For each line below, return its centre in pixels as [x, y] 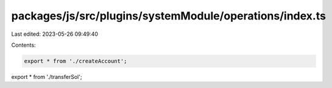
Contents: [23, 45]
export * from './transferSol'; [47, 76]
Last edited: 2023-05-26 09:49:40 [55, 34]
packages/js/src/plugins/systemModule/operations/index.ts [168, 16]
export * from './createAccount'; [76, 61]
